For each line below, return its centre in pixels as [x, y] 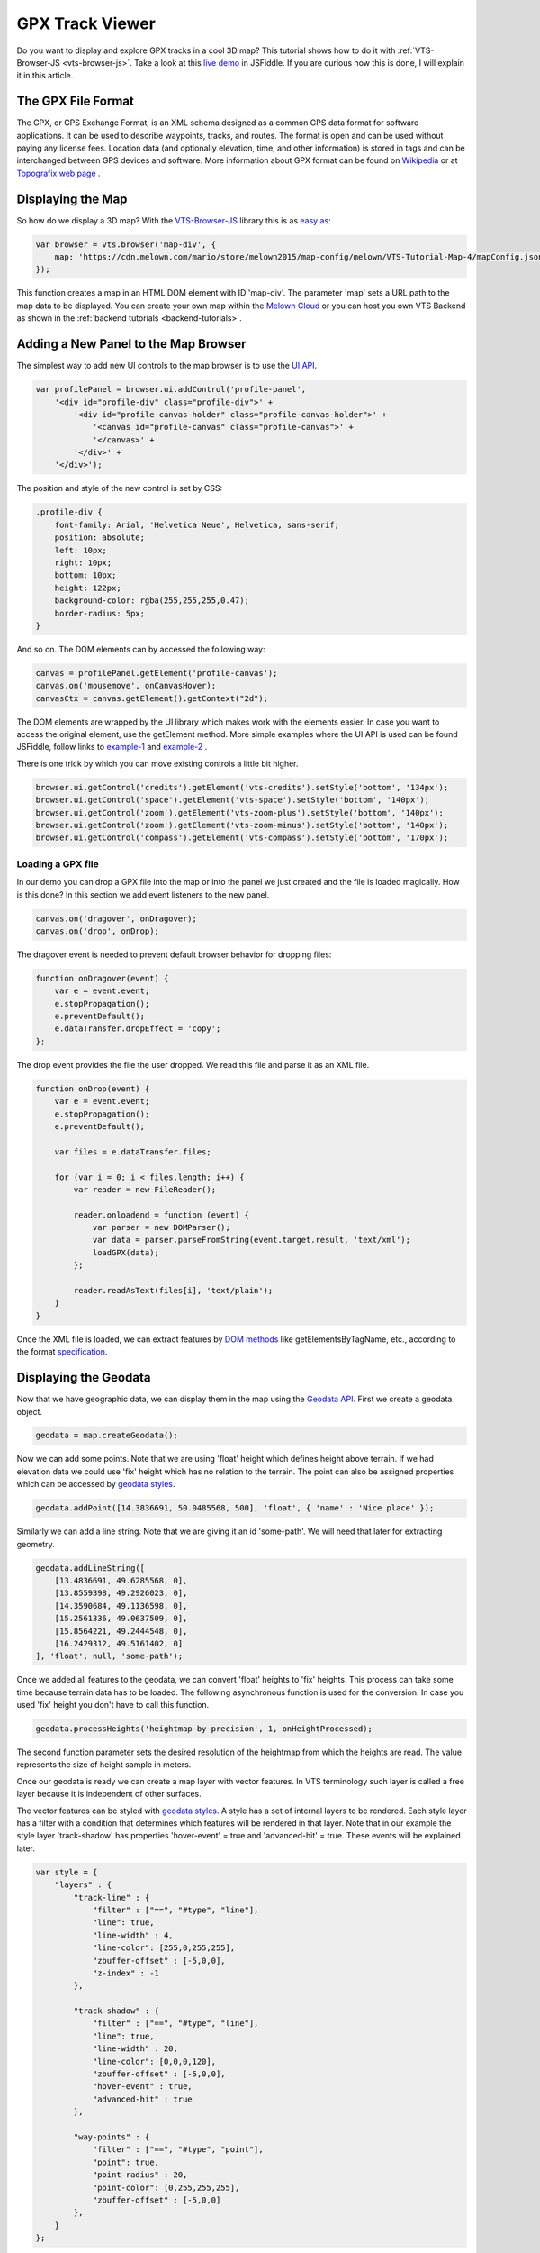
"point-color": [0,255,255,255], [166, 2187]
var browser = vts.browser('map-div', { [126, 244]
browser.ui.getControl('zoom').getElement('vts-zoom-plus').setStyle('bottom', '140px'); [240, 812]
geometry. [36, 1544]
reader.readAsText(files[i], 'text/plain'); [173, 1291]
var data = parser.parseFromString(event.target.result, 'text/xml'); [252, 1240]
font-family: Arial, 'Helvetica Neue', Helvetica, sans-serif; [197, 524]
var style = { [67, 1872]
